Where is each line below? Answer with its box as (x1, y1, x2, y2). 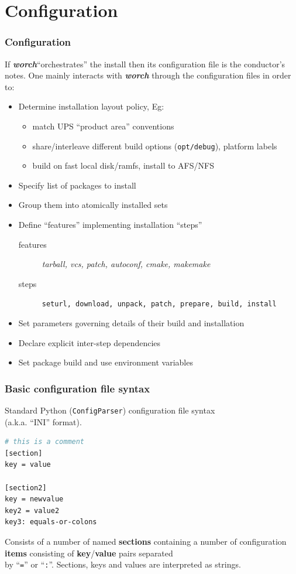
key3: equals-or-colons (5, 518, 97, 527)
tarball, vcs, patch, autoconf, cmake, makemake (42, 258, 211, 270)
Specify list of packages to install (18, 179, 136, 191)
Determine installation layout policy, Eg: (18, 100, 164, 112)
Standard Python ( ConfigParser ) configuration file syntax (5, 404, 215, 416)
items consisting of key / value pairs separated (5, 546, 173, 559)
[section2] (5, 483, 47, 492)
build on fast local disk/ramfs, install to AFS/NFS (32, 159, 214, 172)
